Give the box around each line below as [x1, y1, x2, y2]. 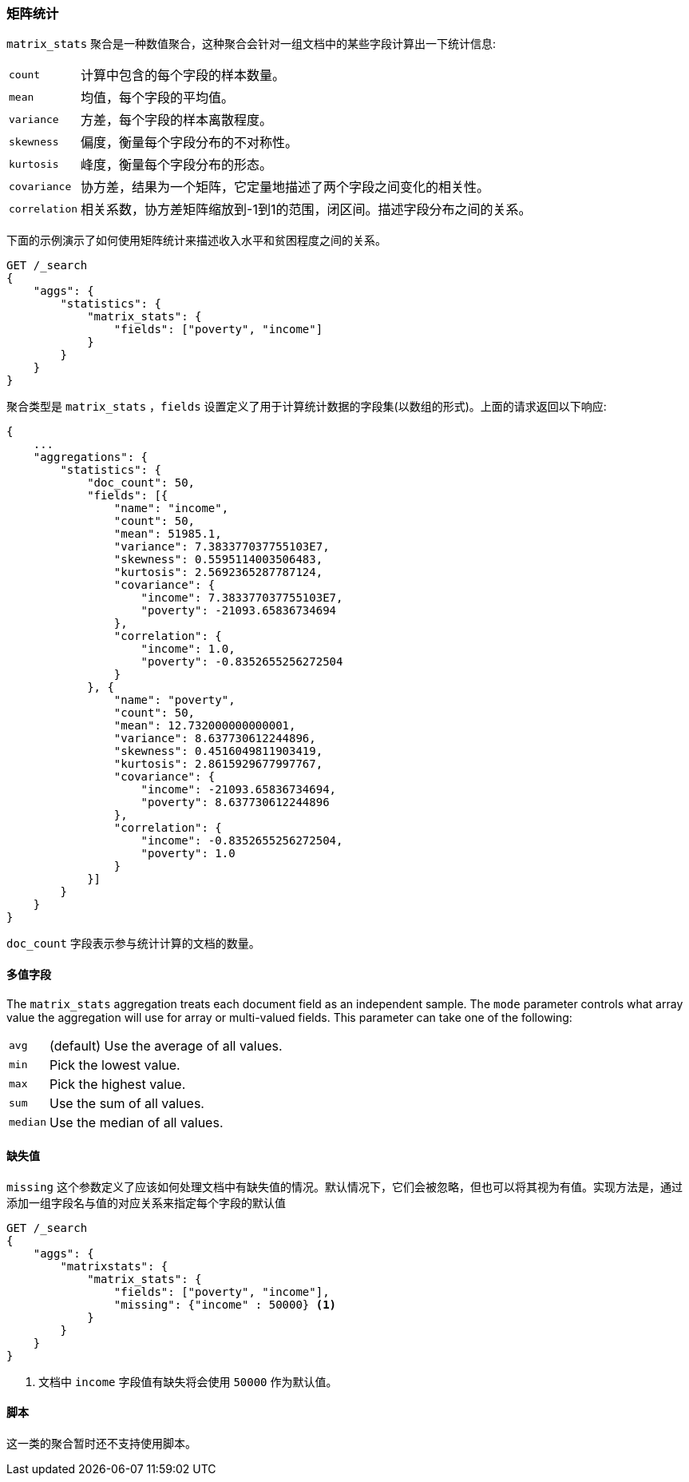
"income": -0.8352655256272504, [141, 834, 343, 848]
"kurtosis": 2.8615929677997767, [113, 757, 323, 771]
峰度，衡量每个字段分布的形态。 [81, 157, 273, 173]
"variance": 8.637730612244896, [113, 732, 316, 745]
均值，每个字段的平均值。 [81, 89, 235, 106]
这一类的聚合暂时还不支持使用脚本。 [6, 1436, 196, 1451]
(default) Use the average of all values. [49, 1037, 283, 1054]
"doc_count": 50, [87, 476, 196, 490]
